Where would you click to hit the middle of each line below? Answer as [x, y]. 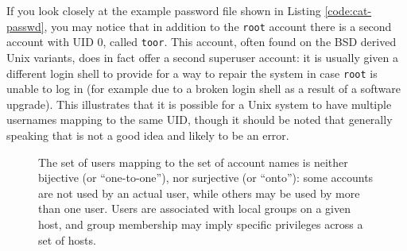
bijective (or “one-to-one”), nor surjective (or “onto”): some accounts [206, 178]
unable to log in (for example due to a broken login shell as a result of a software [203, 89]
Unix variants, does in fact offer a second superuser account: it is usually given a [203, 57]
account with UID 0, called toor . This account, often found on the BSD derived [202, 42]
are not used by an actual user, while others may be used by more [199, 193]
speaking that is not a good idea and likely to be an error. [148, 135]
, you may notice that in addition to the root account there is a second [218, 26]
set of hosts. [67, 239]
